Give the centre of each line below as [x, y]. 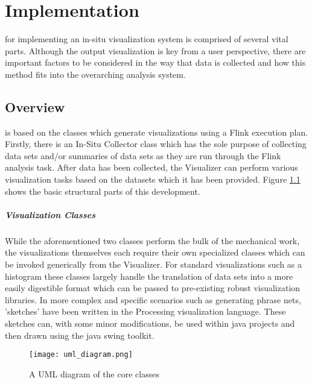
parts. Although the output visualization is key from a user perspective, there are [155, 50]
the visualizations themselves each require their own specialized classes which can [155, 252]
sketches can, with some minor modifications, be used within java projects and [150, 323]
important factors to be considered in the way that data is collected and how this [155, 62]
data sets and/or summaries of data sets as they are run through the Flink [143, 155]
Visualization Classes [50, 214]
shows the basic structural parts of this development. [103, 191]
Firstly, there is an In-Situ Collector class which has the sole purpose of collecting [156, 144]
